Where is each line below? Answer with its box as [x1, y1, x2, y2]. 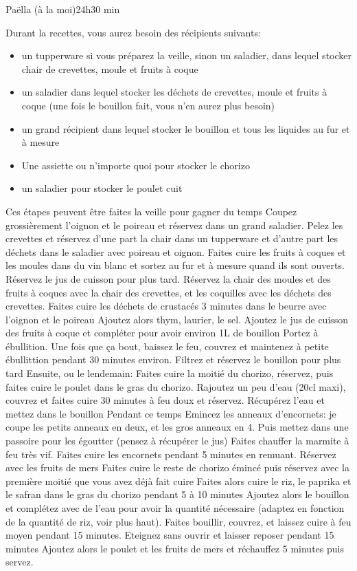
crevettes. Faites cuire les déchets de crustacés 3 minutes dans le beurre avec [5, 299, 327, 313]
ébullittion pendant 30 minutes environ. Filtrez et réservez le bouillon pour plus [5, 352, 341, 367]
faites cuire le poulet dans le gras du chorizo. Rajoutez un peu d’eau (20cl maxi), [5, 379, 346, 394]
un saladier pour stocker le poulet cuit [21, 181, 183, 195]
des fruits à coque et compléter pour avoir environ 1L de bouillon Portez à [5, 325, 319, 340]
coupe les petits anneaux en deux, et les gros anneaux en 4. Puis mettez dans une [5, 420, 349, 434]
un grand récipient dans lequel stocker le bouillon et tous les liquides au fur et [21, 121, 350, 136]
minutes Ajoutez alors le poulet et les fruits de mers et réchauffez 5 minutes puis [5, 541, 344, 555]
